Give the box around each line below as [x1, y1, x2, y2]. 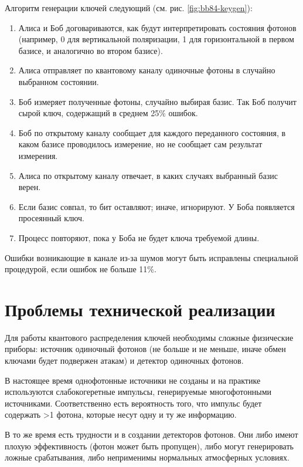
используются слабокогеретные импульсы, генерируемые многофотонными [5, 385, 272, 398]
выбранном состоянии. [18, 75, 99, 87]
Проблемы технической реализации [5, 297, 275, 321]
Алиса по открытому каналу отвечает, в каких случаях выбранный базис [18, 169, 278, 181]
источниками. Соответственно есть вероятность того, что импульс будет [5, 397, 262, 409]
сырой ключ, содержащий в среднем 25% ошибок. [18, 107, 198, 119]
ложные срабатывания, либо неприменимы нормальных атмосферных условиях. [5, 451, 290, 463]
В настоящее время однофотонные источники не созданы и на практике [5, 374, 261, 386]
